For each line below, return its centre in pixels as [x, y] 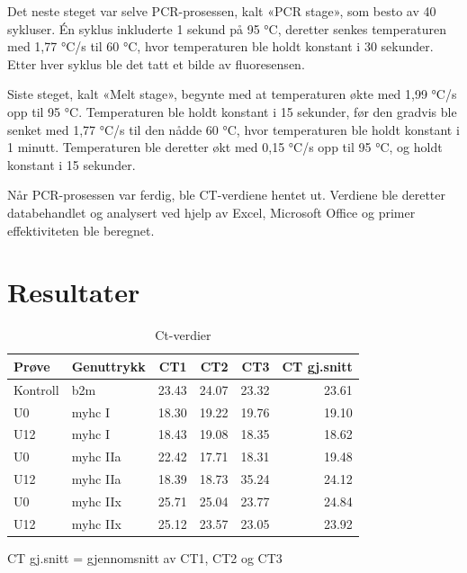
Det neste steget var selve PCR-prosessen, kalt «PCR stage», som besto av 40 [222, 11]
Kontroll [36, 389]
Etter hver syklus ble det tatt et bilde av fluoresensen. [156, 63]
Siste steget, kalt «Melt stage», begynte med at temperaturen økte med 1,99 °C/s [232, 94]
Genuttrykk [108, 366]
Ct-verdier [183, 335]
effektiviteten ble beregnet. [81, 230]
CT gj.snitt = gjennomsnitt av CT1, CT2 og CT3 [145, 557]
